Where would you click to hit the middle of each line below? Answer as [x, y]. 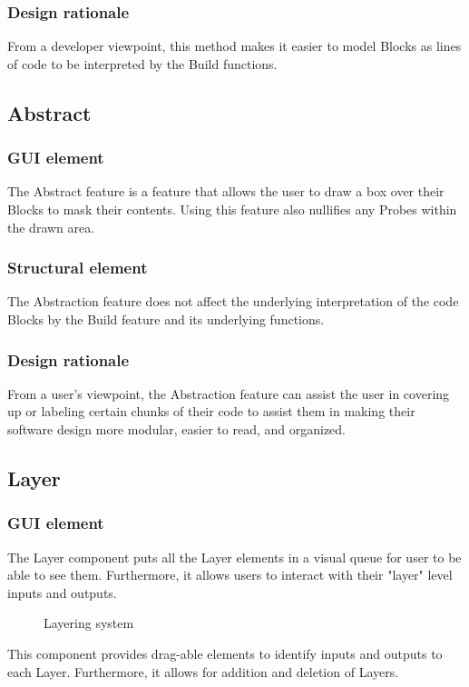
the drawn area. [51, 227]
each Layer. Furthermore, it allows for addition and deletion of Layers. [203, 671]
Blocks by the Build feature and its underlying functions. [166, 319]
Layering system [89, 623]
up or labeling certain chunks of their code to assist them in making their [211, 411]
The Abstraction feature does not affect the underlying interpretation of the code [233, 301]
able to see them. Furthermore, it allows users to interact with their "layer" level [230, 575]
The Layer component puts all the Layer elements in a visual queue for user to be [234, 557]
